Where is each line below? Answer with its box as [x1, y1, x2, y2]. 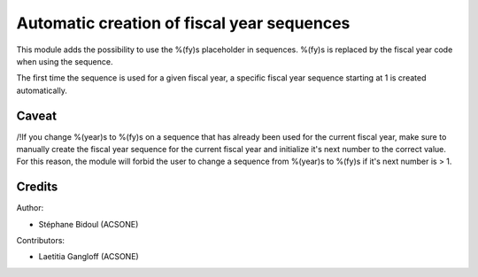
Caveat [16, 108, 58, 123]
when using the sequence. [16, 56, 113, 66]
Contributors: [16, 235, 66, 246]
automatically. [16, 85, 68, 96]
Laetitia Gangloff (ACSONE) [38, 251, 139, 262]
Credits [16, 180, 58, 195]
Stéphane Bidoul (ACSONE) [38, 219, 139, 229]
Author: [16, 203, 44, 213]
